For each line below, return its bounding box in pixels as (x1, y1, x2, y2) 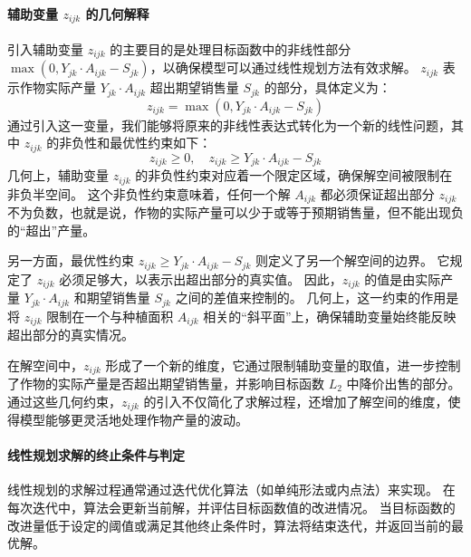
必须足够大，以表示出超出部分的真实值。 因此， (59, 269, 342, 288)
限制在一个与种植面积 (46, 306, 174, 325)
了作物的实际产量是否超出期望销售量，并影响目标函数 (7, 374, 324, 393)
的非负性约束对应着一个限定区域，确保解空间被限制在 (135, 166, 453, 185)
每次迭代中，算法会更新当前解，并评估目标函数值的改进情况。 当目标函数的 (7, 498, 456, 517)
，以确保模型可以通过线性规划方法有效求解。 (149, 58, 417, 77)
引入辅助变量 (7, 39, 83, 58)
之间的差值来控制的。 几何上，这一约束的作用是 (175, 288, 459, 307)
